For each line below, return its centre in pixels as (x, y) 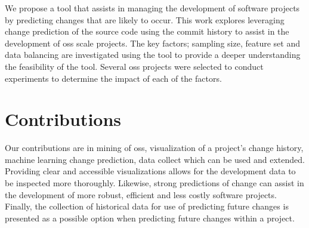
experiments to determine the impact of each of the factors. (113, 78)
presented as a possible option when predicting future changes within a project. (150, 218)
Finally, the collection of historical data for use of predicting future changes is (147, 206)
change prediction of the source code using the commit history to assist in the (147, 31)
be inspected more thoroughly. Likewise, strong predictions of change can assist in (154, 183)
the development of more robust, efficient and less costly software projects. (141, 194)
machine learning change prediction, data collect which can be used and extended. (155, 159)
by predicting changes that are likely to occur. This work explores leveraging (145, 19)
